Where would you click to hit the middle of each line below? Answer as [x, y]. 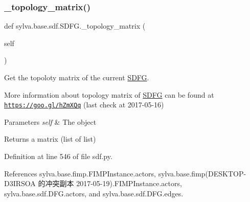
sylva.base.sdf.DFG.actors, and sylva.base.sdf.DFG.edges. [94, 193]
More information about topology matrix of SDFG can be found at [109, 94]
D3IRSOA [20, 183]
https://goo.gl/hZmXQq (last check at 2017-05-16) [84, 105]
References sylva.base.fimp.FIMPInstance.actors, [80, 173]
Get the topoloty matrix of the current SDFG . [77, 77]
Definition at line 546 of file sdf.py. [58, 156]
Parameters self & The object [50, 121]
